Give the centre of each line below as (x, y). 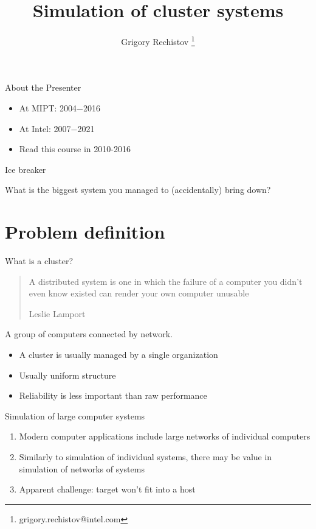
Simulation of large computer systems (75, 415)
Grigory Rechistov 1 (158, 40)
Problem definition (85, 232)
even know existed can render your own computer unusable (139, 293)
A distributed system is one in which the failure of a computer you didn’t (166, 281)
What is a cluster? (39, 261)
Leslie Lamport (57, 313)
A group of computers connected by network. (89, 334)
